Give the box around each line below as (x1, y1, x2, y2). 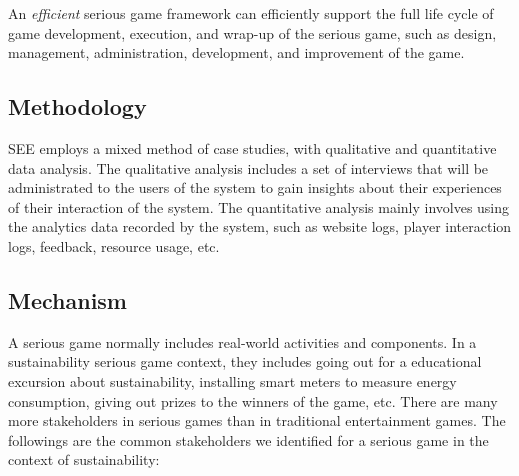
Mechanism (8, 284, 127, 315)
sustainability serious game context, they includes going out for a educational (8, 351, 482, 372)
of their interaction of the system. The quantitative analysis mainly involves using (8, 196, 510, 217)
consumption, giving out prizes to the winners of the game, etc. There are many (8, 390, 498, 411)
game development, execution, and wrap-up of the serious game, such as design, (8, 22, 497, 43)
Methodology (8, 91, 147, 122)
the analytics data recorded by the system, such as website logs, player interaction (8, 216, 512, 237)
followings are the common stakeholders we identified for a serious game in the (8, 429, 489, 450)
